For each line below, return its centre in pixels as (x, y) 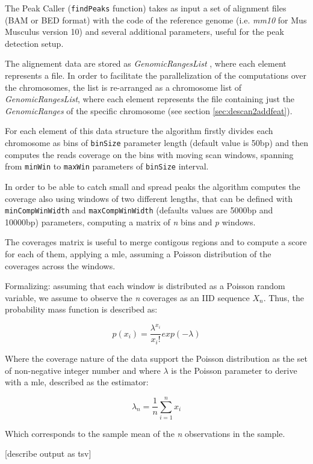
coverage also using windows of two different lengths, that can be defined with (149, 198)
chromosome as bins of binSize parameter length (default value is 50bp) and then (156, 142)
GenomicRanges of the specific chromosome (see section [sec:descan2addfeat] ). (149, 110)
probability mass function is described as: (81, 309)
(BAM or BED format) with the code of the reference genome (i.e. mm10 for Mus (156, 20)
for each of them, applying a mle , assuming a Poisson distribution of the (138, 253)
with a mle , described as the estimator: (77, 382)
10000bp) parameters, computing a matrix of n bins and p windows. (130, 221)
